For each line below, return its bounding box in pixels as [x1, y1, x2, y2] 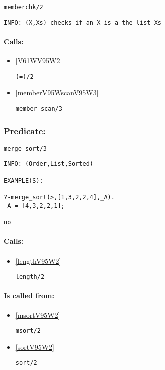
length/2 [15, 273, 45, 281]
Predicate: [4, 124, 46, 137]
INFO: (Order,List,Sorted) [4, 160, 93, 168]
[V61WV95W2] [15, 55, 62, 66]
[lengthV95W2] [15, 255, 61, 266]
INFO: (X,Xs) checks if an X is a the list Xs [4, 19, 161, 26]
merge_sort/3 [4, 145, 47, 152]
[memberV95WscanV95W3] [15, 87, 99, 98]
